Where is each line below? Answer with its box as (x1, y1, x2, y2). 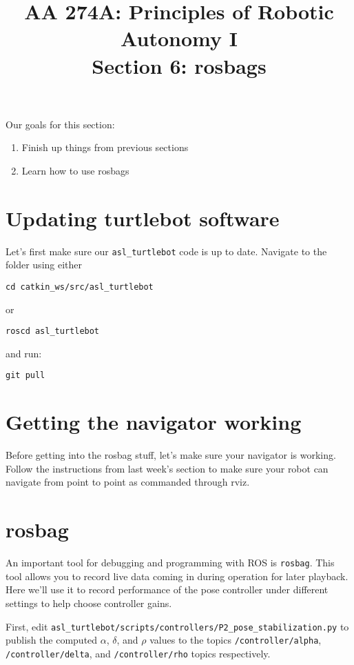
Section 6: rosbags (92, 51, 267, 79)
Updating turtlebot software (6, 204, 280, 232)
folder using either (6, 257, 83, 272)
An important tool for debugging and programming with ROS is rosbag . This (6, 555, 335, 570)
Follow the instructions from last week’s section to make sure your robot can (6, 461, 329, 475)
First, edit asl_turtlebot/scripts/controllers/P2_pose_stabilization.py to (6, 619, 349, 633)
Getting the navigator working (6, 408, 302, 436)
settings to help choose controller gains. (6, 595, 172, 610)
